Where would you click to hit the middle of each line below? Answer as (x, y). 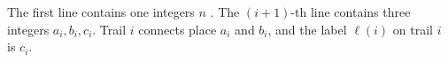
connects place (178, 29)
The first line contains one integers (101, 12)
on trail (413, 29)
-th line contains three (351, 12)
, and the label (307, 29)
